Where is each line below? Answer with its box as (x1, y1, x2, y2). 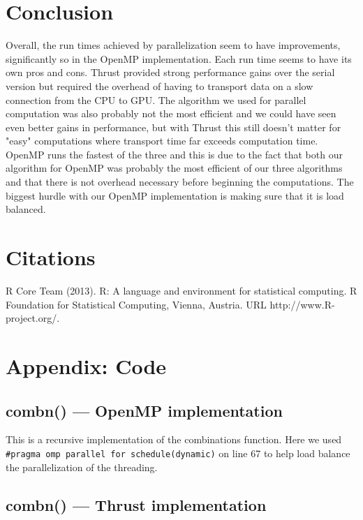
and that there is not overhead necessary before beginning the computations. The (6, 174, 354, 189)
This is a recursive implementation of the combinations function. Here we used (6, 432, 342, 447)
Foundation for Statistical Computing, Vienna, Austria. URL (6, 297, 267, 311)
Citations (6, 243, 96, 272)
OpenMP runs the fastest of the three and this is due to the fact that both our (6, 147, 343, 161)
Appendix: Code (6, 351, 167, 380)
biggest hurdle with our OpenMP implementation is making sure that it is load (6, 188, 344, 202)
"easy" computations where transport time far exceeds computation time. (6, 133, 318, 148)
